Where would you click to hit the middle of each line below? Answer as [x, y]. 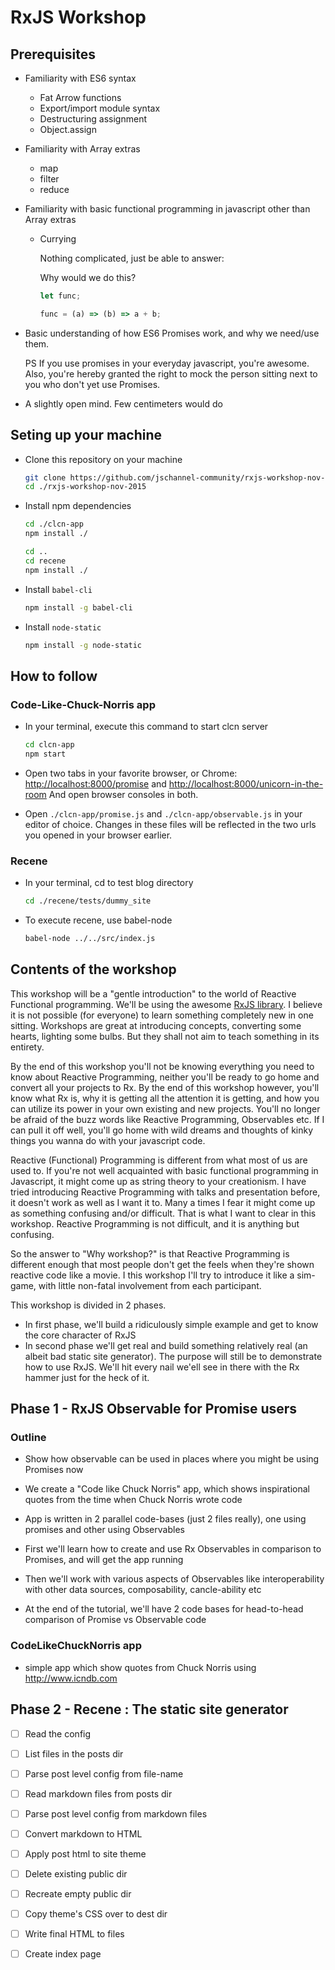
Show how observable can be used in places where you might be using [172, 1459]
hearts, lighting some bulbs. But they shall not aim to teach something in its [165, 1036]
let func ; [60, 296]
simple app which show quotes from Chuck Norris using [140, 1667]
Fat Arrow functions [80, 97]
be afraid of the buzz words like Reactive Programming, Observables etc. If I [167, 1119]
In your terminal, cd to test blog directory [109, 883]
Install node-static [63, 627]
